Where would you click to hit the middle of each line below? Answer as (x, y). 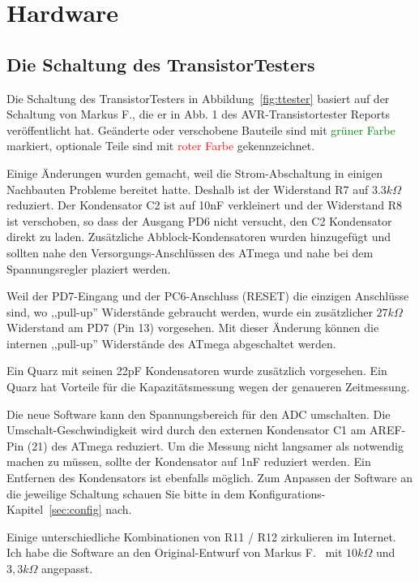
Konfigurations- (287, 493)
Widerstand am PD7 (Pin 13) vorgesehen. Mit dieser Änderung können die (193, 328)
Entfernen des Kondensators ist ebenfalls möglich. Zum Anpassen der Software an (210, 478)
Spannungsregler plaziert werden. (89, 268)
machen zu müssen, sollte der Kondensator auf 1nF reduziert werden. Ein (189, 461)
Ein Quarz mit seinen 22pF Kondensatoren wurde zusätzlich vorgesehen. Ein (197, 371)
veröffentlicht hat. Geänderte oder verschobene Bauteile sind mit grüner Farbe (201, 129)
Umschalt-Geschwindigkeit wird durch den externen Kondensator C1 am (186, 430)
